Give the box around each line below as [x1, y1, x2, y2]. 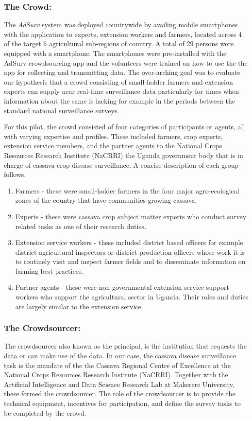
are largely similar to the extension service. [15, 301, 143, 311]
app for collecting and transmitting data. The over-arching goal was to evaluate [4, 67, 240, 77]
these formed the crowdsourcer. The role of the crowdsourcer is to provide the [4, 388, 235, 399]
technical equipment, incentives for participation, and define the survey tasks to [4, 398, 241, 408]
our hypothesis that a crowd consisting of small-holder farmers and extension [4, 76, 233, 87]
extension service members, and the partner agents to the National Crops [4, 140, 222, 151]
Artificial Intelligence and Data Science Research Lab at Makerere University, [4, 379, 235, 389]
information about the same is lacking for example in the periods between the [4, 95, 235, 105]
